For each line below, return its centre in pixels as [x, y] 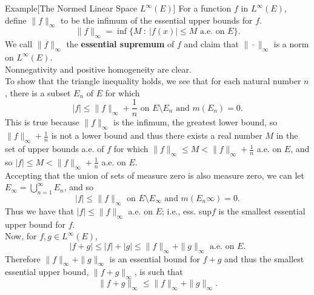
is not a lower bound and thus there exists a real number [157, 135]
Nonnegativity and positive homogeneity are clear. [98, 69]
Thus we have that [40, 210]
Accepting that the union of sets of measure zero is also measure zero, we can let [155, 175]
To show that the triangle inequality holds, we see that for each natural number [153, 81]
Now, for [21, 236]
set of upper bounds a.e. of [55, 149]
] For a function [202, 8]
